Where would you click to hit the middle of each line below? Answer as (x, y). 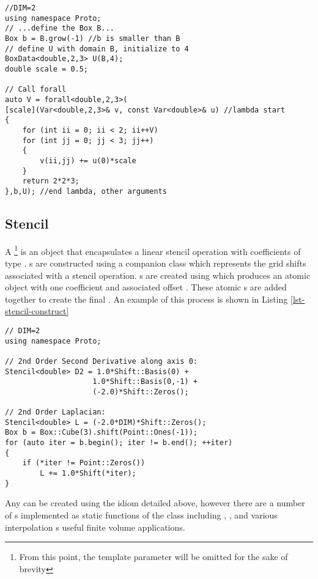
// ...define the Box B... (60, 28)
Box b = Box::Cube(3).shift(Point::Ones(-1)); (101, 433)
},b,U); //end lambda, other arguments (86, 191)
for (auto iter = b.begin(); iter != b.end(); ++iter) (119, 443)
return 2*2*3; (51, 181)
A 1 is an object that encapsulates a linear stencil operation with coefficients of (153, 250)
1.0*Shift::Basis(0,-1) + (145, 382)
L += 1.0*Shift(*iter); (88, 474)
